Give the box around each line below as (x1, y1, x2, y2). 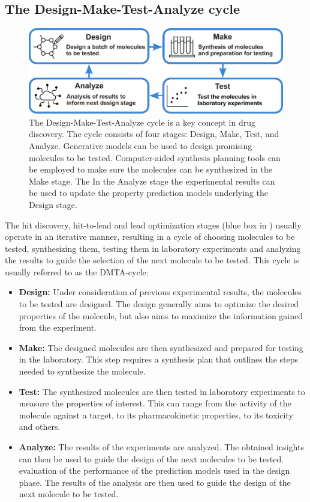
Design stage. (29, 198, 77, 210)
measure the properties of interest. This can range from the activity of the (19, 397, 291, 409)
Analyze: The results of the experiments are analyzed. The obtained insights (19, 441, 304, 453)
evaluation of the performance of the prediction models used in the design (19, 464, 290, 477)
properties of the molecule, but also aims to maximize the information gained (19, 309, 303, 322)
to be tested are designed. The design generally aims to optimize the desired (19, 298, 299, 310)
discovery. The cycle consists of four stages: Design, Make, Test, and (29, 127, 279, 140)
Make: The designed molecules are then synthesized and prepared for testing (19, 341, 303, 354)
